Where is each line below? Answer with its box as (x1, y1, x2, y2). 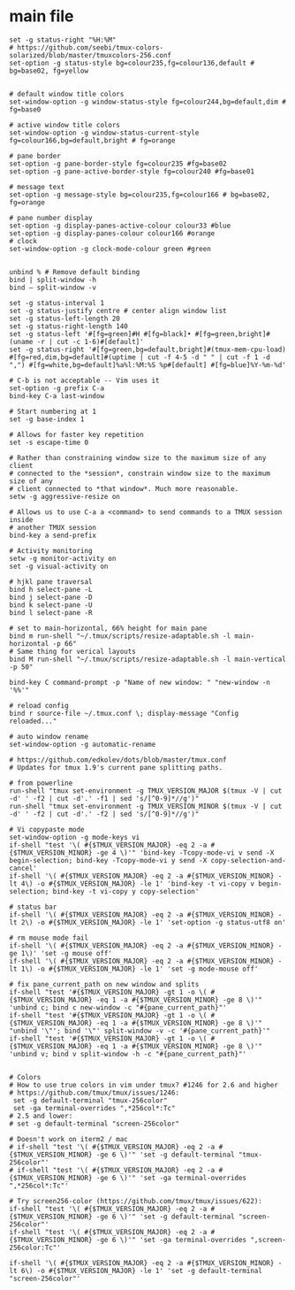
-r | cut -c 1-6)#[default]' (36, 337, 144, 346)
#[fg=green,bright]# (194, 329, 271, 338)
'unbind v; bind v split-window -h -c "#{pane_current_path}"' (9, 1049, 247, 1058)
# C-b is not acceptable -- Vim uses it (9, 376, 161, 385)
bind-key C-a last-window (9, 391, 104, 400)
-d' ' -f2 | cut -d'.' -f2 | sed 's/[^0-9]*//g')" (9, 810, 200, 818)
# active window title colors (9, 120, 121, 129)
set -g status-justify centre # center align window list (9, 306, 227, 315)
